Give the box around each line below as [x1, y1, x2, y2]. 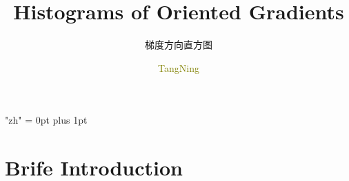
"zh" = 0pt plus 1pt [5, 113, 88, 127]
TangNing [158, 60, 199, 75]
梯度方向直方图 [145, 37, 212, 52]
